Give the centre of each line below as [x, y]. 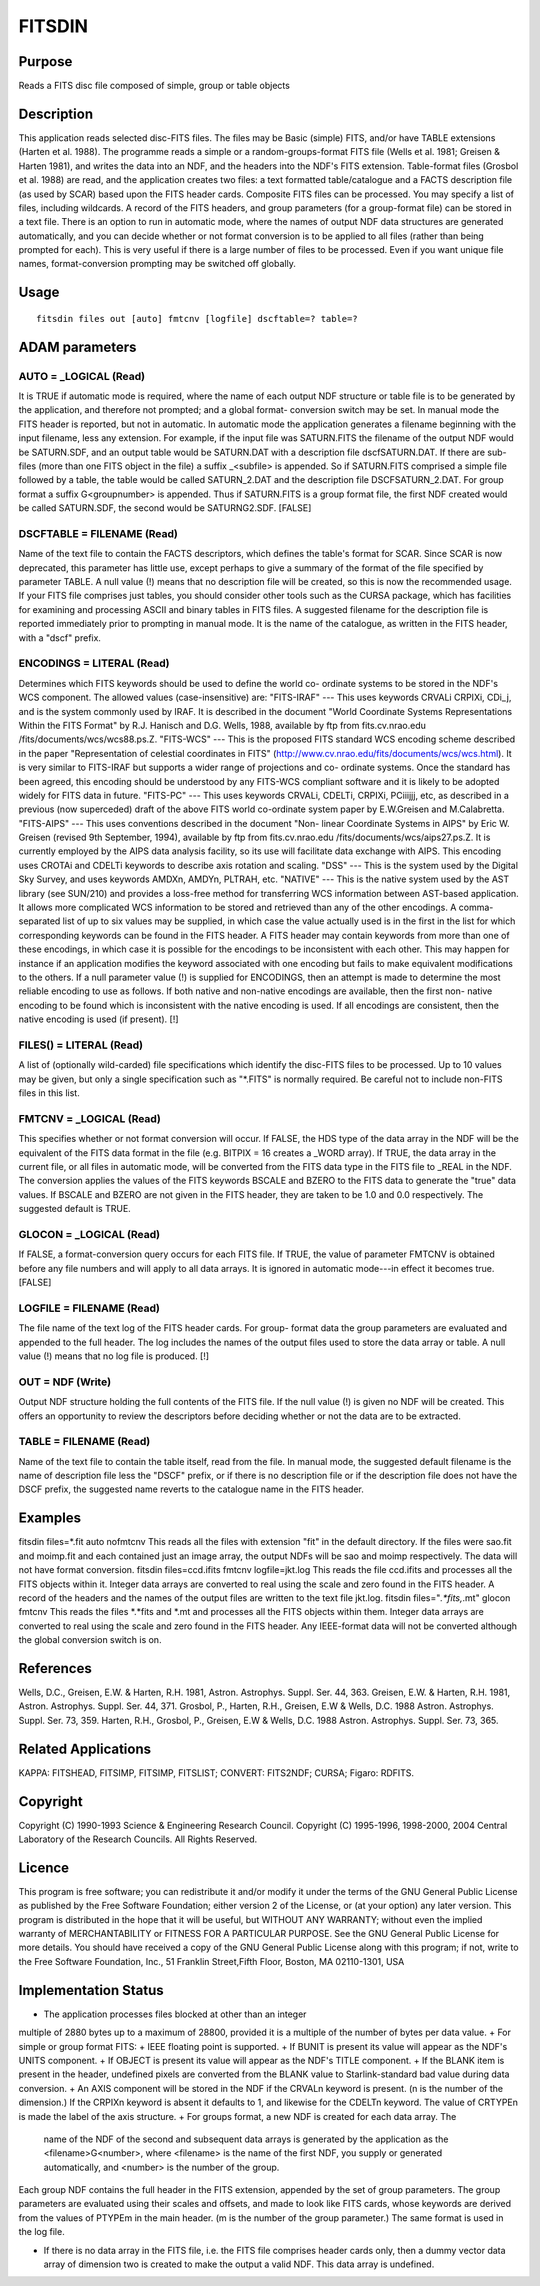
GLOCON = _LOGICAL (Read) [89, 1234]
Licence [44, 1867]
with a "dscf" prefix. [60, 637]
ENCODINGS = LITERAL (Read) [94, 663]
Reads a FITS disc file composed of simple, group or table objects [154, 86]
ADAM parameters [77, 346]
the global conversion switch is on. [90, 1640]
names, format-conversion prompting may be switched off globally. [157, 264]
